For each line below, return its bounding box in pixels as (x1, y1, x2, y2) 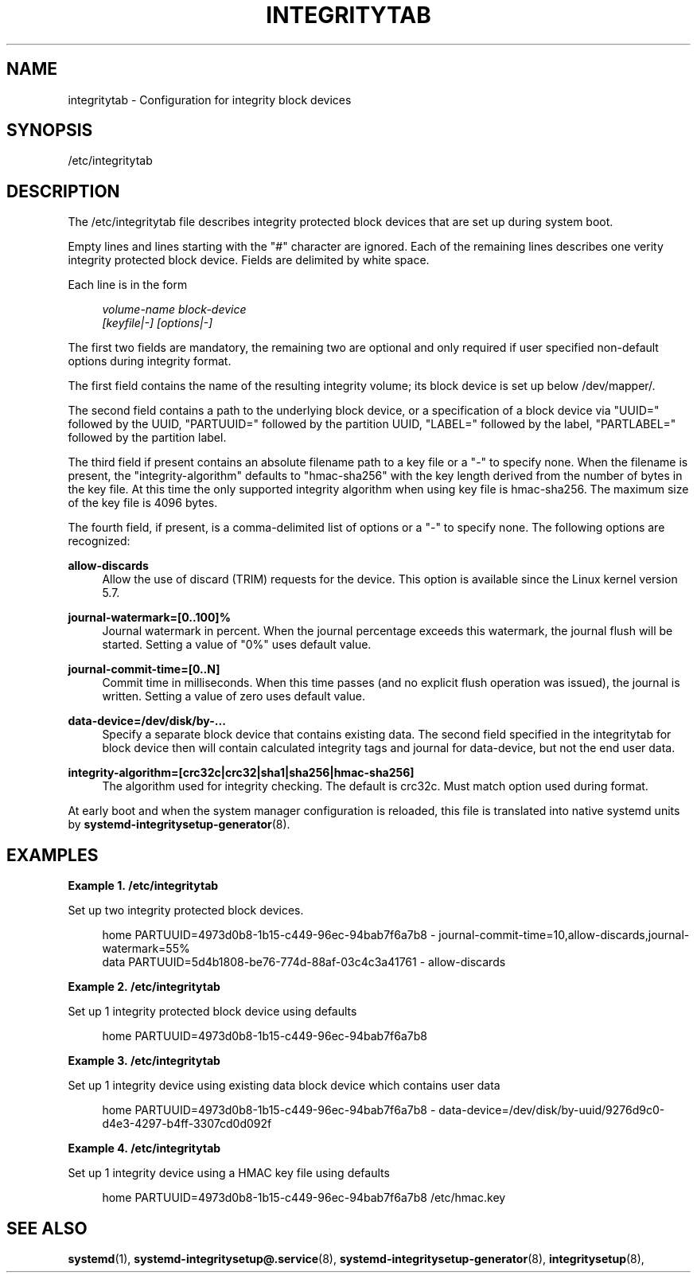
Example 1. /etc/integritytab (68, 879, 219, 893)
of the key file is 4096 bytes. (68, 496, 218, 510)
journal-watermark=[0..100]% (68, 610, 231, 625)
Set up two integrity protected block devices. (68, 903, 304, 918)
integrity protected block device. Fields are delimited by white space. (68, 253, 430, 267)
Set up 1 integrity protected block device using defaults (68, 1004, 357, 1019)
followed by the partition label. (68, 431, 227, 445)
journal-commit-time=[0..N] (68, 662, 220, 677)
